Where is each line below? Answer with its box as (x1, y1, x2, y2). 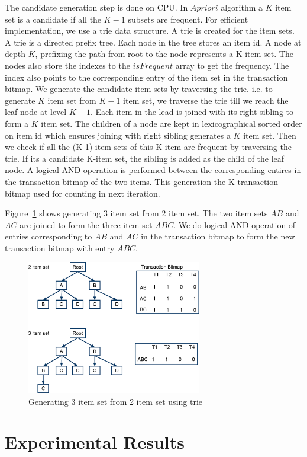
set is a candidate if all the (5, 12, 102, 25)
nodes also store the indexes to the (5, 59, 130, 71)
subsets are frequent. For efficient (128, 12, 248, 25)
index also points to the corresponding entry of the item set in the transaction (5, 71, 288, 83)
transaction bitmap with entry (5, 241, 115, 254)
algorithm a (221, 1, 263, 13)
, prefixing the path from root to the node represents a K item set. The (35, 47, 293, 60)
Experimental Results (5, 430, 185, 454)
